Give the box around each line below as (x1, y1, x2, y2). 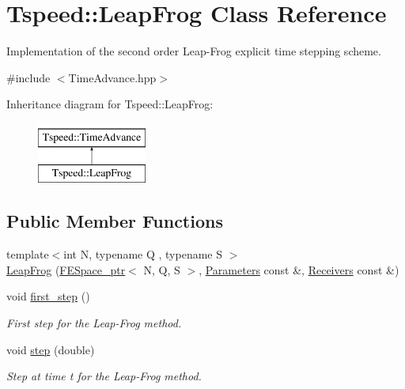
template (6, 246, 49, 262)
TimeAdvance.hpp (68, 69, 157, 85)
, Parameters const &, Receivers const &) (199, 261, 399, 278)
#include (6, 69, 51, 85)
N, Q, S (143, 261, 180, 278)
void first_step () (6, 288, 90, 304)
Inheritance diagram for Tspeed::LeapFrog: (6, 96, 214, 112)
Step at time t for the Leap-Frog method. (6, 368, 202, 384)
